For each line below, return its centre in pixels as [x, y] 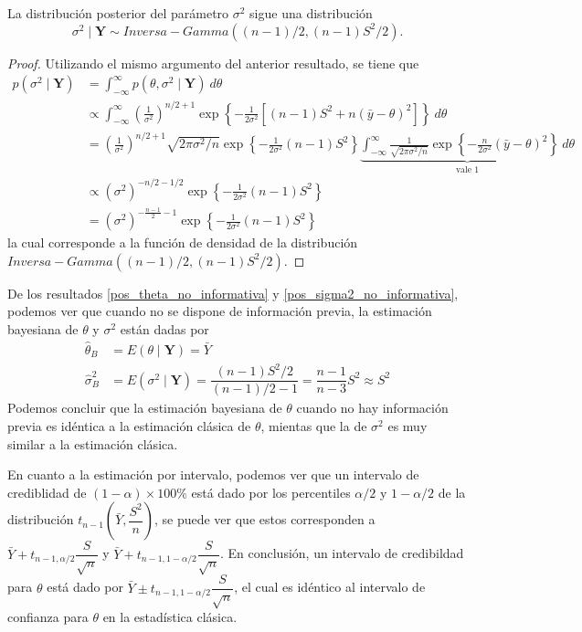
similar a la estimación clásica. [93, 443]
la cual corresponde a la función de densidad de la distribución [183, 242]
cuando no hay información [372, 408]
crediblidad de [47, 492]
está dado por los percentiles [271, 492]
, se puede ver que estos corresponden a [265, 519]
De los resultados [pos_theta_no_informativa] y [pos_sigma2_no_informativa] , [233, 293]
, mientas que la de [314, 425]
